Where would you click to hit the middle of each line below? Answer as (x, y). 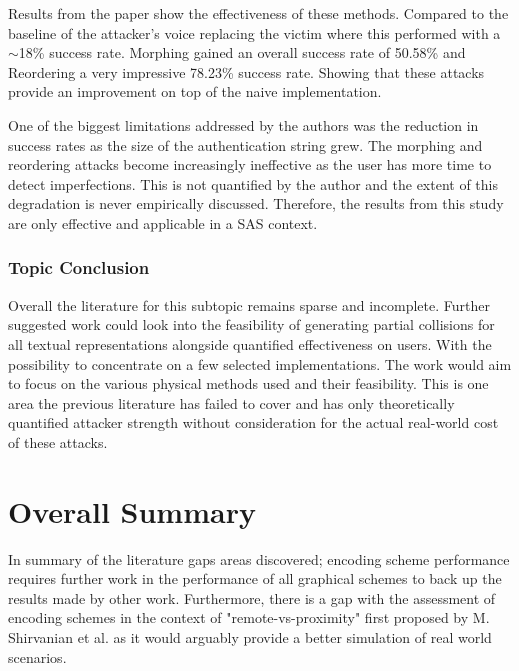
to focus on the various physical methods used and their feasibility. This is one (248, 383)
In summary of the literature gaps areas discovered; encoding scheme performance (259, 558)
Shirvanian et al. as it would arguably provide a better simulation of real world (250, 637)
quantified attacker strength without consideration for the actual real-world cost (253, 422)
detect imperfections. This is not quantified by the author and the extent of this (253, 183)
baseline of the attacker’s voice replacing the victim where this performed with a (254, 32)
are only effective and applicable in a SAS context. (163, 222)
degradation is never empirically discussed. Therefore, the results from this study (256, 203)
